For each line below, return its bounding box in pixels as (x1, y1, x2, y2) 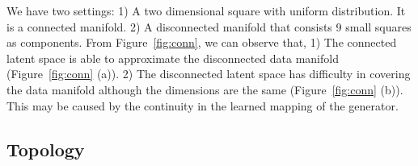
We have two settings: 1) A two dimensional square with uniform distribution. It (6, 2, 406, 19)
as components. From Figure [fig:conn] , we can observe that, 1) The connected (6, 34, 397, 51)
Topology (6, 136, 85, 161)
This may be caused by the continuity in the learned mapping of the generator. (6, 97, 399, 114)
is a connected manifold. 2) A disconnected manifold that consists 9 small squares (6, 18, 412, 35)
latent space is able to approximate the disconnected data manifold (6, 49, 339, 66)
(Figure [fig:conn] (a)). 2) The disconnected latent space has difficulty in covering (6, 65, 411, 82)
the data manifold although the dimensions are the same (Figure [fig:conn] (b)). (6, 81, 403, 98)
